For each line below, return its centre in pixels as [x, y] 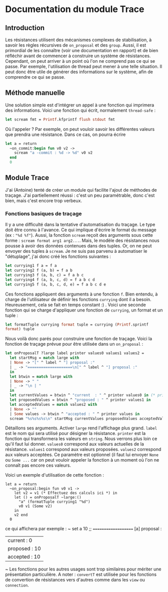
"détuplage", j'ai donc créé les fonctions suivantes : [58, 256]
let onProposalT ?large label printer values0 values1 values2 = [74, 353]
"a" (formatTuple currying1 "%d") [54, 502]
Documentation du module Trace [75, 9]
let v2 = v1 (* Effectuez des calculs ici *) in [66, 493]
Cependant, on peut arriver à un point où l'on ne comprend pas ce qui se [80, 61]
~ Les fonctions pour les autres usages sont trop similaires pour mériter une [83, 569]
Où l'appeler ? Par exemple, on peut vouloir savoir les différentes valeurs [80, 129]
